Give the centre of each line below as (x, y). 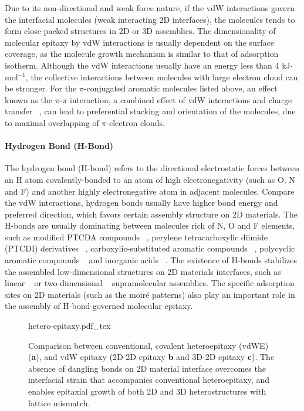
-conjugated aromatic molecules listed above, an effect (180, 88)
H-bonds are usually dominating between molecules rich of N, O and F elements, (150, 225)
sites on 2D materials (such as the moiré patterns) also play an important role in (150, 294)
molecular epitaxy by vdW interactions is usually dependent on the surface (139, 42)
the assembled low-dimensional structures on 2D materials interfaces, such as (143, 271)
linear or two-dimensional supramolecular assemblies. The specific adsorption (150, 283)
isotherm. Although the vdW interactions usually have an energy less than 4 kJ (148, 65)
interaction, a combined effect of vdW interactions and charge (181, 99)
